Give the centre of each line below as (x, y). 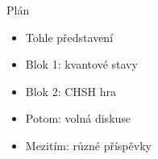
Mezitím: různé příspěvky (88, 145)
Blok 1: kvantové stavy (81, 64)
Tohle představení (69, 37)
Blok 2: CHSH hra (71, 91)
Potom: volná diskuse (78, 118)
